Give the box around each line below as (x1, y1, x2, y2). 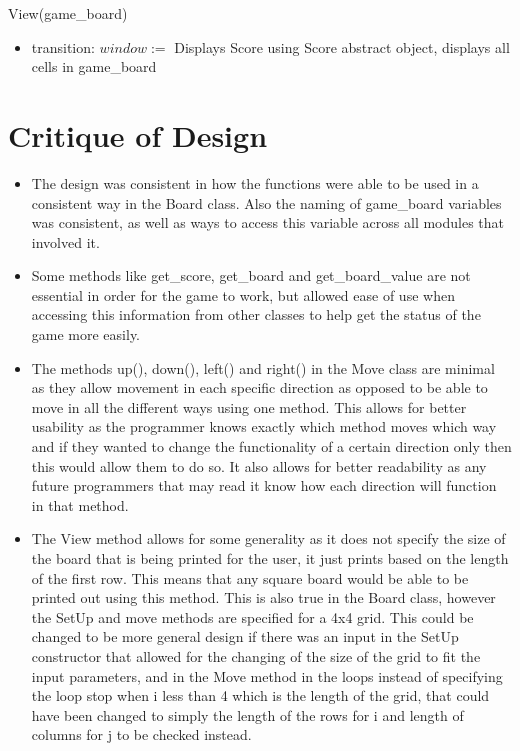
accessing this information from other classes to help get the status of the (31, 304, 481, 325)
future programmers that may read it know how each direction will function (31, 475, 497, 496)
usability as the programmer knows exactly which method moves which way (31, 416, 497, 437)
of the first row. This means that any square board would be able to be (31, 567, 469, 588)
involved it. (31, 231, 100, 252)
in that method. (31, 494, 129, 515)
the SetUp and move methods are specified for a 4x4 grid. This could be (31, 606, 474, 627)
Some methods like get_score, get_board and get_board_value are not (31, 265, 471, 286)
